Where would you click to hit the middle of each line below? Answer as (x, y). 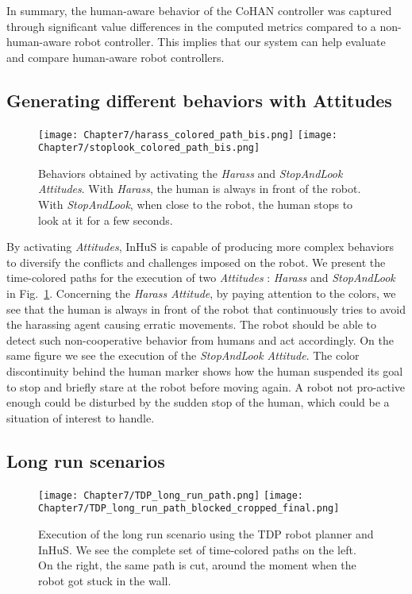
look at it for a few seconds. (106, 220)
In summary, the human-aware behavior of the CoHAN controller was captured (199, 10)
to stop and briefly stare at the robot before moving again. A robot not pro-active (206, 386)
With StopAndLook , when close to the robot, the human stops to (196, 204)
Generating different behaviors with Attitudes (199, 100)
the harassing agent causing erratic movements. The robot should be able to (192, 324)
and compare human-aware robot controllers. (116, 57)
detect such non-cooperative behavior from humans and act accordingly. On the (200, 339)
